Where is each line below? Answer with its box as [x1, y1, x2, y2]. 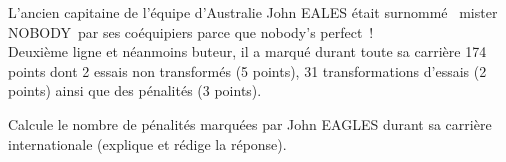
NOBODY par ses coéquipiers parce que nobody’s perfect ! [8, 21, 374, 42]
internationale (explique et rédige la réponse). [8, 133, 287, 154]
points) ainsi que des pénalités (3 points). [8, 80, 262, 101]
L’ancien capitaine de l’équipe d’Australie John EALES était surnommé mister [8, 2, 498, 22]
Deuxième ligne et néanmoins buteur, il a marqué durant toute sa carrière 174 [8, 41, 487, 62]
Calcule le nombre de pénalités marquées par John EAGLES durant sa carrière [8, 113, 492, 134]
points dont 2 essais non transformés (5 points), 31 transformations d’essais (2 [8, 60, 487, 81]
